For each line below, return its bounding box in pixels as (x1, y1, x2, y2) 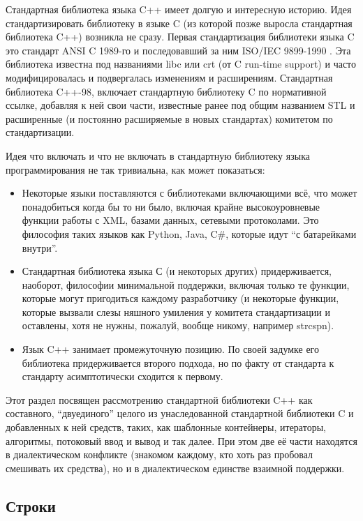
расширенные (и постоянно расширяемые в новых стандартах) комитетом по (6, 111, 333, 126)
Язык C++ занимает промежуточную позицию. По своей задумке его (22, 342, 320, 356)
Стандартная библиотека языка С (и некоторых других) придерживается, (22, 264, 332, 278)
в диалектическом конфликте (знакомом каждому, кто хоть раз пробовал (6, 447, 313, 462)
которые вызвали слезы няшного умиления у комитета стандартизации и (22, 304, 330, 319)
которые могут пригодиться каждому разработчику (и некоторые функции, (22, 291, 339, 305)
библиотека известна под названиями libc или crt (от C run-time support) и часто (6, 56, 357, 71)
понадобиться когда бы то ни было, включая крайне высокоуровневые (22, 199, 320, 213)
